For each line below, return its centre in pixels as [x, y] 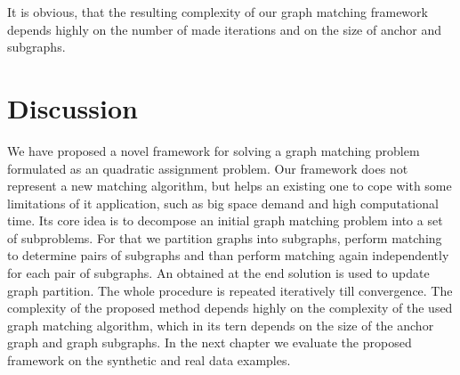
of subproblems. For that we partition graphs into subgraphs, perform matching [225, 237]
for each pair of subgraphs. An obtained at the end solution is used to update [218, 273]
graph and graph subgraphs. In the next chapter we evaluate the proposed [210, 342]
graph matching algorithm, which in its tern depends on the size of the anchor [221, 325]
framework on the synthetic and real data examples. [149, 360]
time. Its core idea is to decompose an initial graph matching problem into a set [225, 220]
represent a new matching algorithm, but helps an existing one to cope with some [230, 186]
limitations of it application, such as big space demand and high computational [223, 203]
